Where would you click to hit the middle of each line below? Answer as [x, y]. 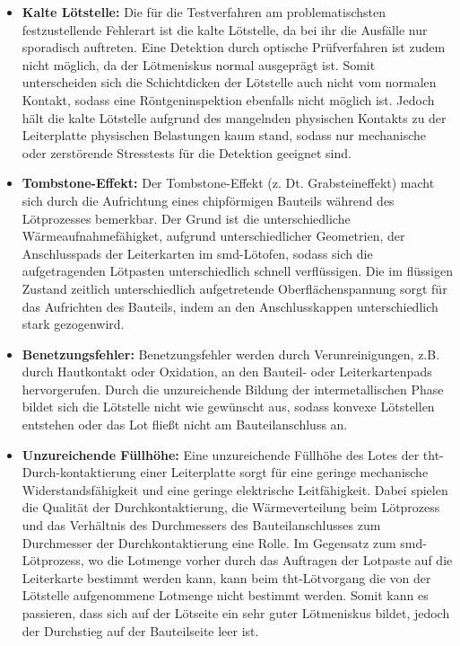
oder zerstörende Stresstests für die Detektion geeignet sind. [187, 152]
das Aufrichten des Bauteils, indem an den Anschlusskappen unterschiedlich [230, 306]
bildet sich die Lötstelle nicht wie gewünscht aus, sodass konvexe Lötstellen [228, 407]
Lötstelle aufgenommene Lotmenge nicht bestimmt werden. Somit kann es [225, 595]
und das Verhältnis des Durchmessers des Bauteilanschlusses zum [201, 525]
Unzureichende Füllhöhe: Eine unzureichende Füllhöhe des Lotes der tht [231, 454]
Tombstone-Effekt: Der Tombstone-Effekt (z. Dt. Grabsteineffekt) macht [228, 183]
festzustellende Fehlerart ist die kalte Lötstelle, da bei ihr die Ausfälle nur [225, 29]
